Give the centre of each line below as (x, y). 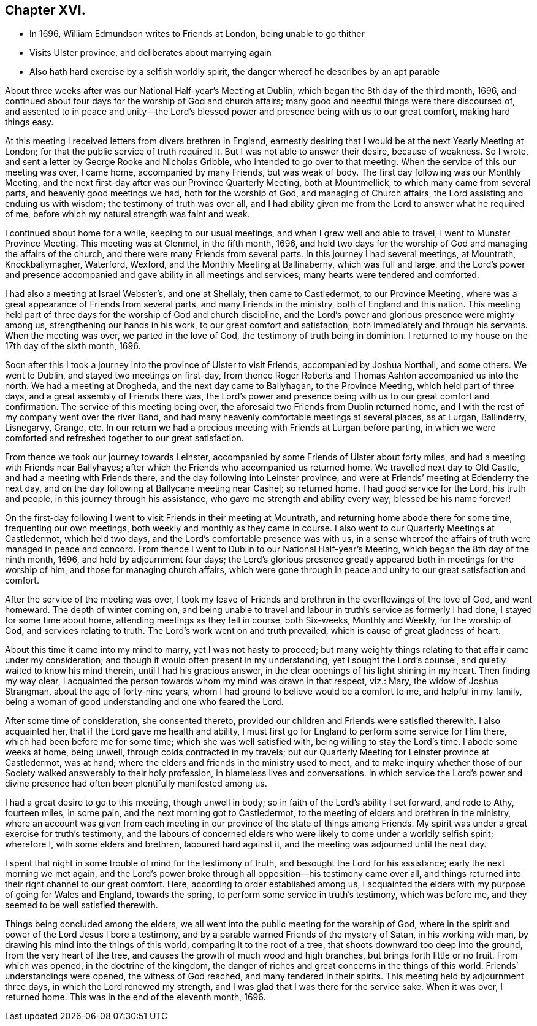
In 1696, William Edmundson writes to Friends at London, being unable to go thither (197, 34)
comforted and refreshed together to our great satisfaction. (124, 438)
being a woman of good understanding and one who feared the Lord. (144, 702)
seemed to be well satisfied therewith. (82, 905)
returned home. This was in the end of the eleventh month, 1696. (135, 997)
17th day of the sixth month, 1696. (73, 346)
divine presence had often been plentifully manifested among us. (136, 784)
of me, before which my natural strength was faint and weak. (128, 214)
